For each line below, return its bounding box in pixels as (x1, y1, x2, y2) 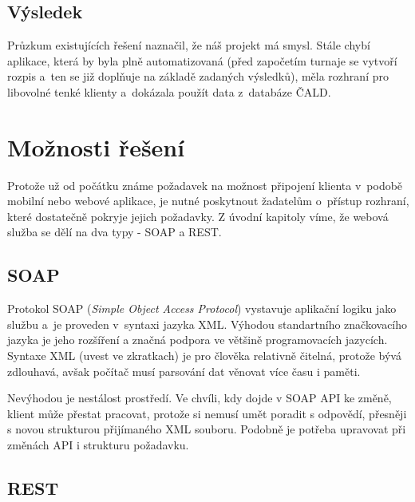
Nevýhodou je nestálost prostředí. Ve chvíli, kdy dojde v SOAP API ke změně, (7, 389, 392, 406)
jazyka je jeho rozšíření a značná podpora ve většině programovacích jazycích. (7, 331, 388, 348)
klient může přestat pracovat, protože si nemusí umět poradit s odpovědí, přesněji (7, 405, 407, 421)
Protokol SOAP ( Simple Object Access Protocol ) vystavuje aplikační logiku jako (7, 300, 397, 317)
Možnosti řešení (7, 130, 185, 163)
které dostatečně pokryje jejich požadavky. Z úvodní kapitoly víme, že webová (7, 208, 389, 224)
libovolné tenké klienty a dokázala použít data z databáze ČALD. (7, 83, 331, 100)
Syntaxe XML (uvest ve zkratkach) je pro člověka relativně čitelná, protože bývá (7, 347, 401, 364)
